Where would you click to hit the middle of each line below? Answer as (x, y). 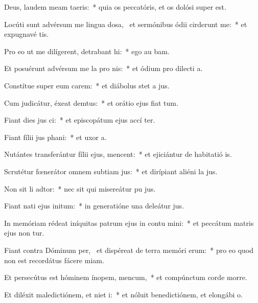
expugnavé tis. (27, 34)
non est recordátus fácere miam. (54, 260)
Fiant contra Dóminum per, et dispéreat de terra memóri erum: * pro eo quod (129, 250)
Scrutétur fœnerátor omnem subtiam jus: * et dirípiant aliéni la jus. (111, 171)
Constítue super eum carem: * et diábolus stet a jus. (87, 85)
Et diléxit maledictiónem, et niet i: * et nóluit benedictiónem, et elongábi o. (123, 294)
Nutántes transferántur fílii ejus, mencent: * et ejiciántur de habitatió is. (118, 154)
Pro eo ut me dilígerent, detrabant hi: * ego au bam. (87, 51)
